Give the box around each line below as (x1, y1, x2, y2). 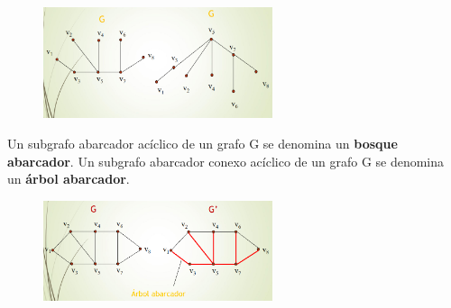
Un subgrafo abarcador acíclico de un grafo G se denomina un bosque (7, 133, 398, 152)
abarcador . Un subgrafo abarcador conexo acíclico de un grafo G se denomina (7, 151, 445, 170)
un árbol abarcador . (7, 169, 130, 188)
